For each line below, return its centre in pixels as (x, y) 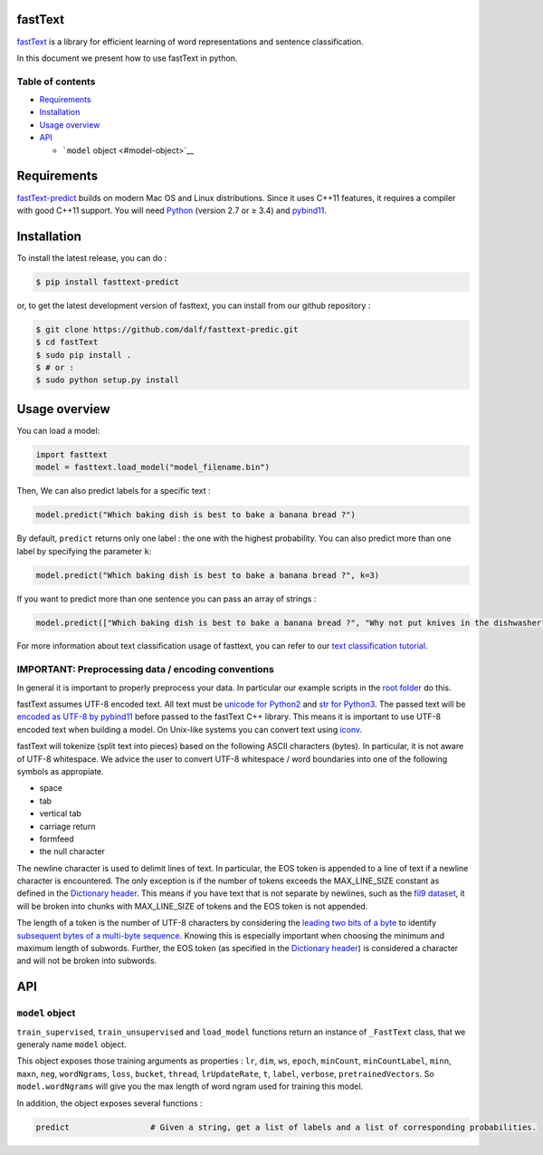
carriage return (67, 826)
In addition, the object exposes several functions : (110, 1103)
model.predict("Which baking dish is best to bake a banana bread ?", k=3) (208, 575)
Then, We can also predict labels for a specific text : (114, 491)
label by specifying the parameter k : (84, 551)
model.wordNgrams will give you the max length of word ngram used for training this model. (190, 1086)
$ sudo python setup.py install (108, 380)
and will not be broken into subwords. (87, 961)
